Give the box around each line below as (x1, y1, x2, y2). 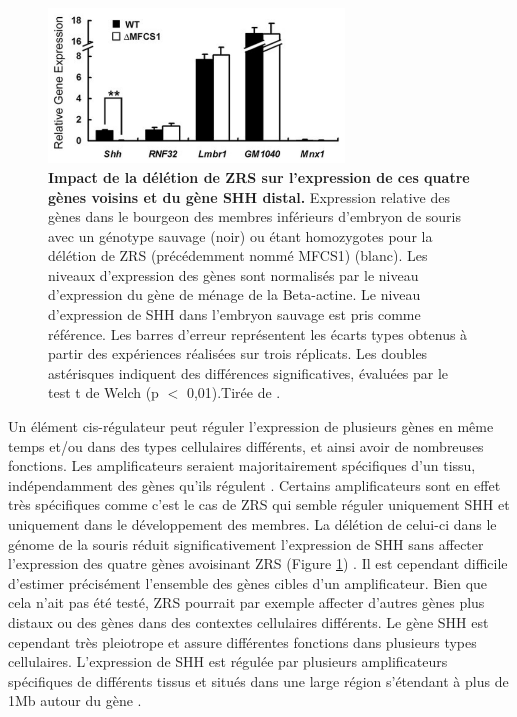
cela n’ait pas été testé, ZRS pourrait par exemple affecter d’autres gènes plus (8, 592, 485, 613)
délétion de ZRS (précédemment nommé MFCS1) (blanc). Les (48, 245, 428, 266)
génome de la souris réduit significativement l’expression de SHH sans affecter (8, 533, 484, 554)
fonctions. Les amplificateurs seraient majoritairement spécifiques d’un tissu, (8, 455, 476, 476)
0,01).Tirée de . (186, 382, 281, 403)
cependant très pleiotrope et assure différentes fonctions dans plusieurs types (8, 631, 477, 652)
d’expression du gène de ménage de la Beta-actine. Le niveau (48, 284, 421, 305)
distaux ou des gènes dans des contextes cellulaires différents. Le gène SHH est (8, 611, 489, 632)
